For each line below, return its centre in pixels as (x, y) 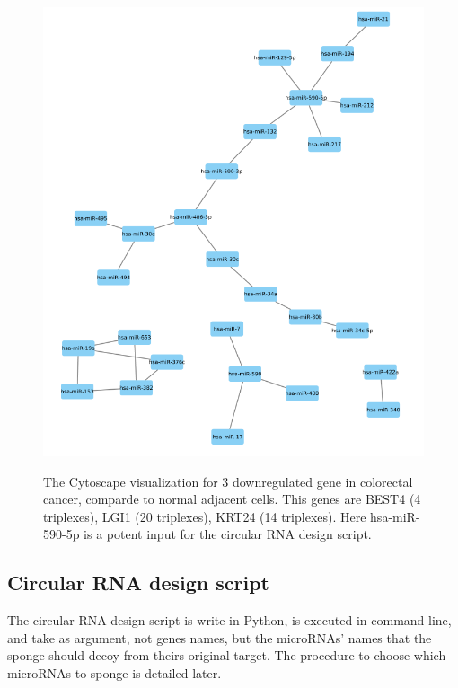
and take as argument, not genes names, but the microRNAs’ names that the (220, 637)
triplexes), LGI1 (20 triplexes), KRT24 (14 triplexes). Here (205, 516)
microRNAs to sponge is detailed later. (114, 673)
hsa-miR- (395, 516)
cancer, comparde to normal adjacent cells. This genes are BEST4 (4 (232, 499)
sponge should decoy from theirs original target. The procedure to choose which (227, 655)
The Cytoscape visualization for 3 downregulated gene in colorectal (228, 481)
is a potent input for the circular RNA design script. (228, 534)
